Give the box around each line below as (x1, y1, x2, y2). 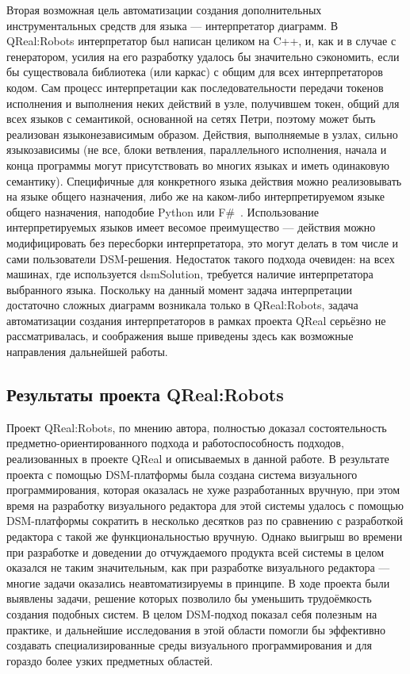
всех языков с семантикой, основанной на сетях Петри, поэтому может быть (6, 110, 376, 127)
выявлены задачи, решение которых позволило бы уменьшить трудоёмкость (6, 590, 372, 607)
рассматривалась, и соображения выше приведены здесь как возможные (6, 327, 354, 344)
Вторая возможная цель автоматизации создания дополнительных (6, 2, 322, 17)
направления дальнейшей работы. (6, 343, 168, 360)
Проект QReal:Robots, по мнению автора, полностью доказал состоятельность (6, 419, 387, 435)
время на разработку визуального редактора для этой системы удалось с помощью (6, 496, 404, 513)
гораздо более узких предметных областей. (6, 652, 213, 668)
